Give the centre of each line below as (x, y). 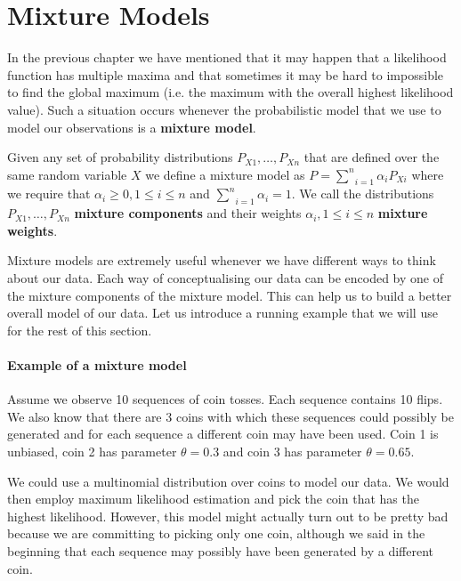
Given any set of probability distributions (120, 157)
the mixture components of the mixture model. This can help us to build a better (230, 295)
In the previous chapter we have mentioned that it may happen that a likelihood (227, 57)
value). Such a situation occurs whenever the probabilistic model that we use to (224, 109)
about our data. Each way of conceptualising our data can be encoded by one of (225, 278)
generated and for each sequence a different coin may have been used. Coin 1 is (223, 434)
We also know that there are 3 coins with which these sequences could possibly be (230, 416)
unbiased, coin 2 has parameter (92, 452)
